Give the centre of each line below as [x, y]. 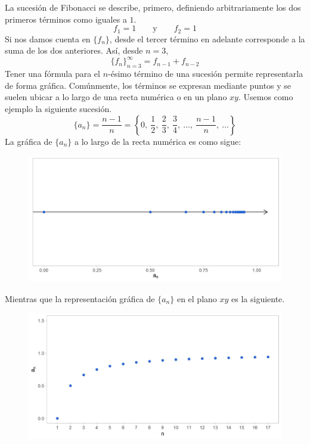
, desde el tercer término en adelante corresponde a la [207, 38]
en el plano [197, 298]
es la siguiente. [258, 298]
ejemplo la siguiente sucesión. [58, 108]
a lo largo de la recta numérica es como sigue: [158, 141]
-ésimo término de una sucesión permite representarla [206, 74]
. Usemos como [266, 97]
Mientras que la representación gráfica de [80, 298]
